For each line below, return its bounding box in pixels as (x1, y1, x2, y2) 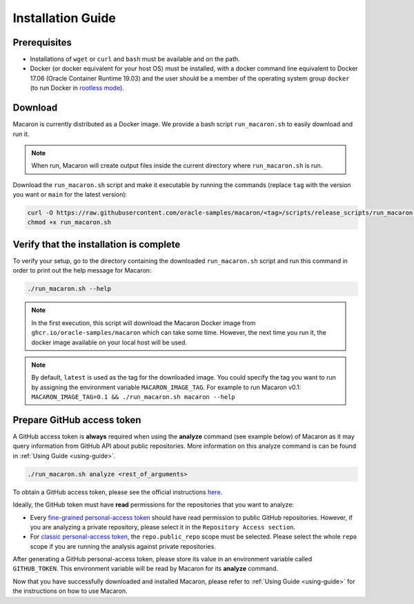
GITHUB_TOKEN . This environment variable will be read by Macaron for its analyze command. (12, 565, 279, 573)
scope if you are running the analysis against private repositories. (30, 542, 217, 550)
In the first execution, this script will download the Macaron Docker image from (31, 318, 256, 327)
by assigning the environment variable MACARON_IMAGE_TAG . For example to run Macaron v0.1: (31, 383, 302, 391)
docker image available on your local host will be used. (31, 338, 188, 347)
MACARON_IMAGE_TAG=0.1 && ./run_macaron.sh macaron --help (31, 393, 236, 401)
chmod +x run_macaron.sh (27, 218, 112, 226)
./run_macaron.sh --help (27, 285, 112, 293)
